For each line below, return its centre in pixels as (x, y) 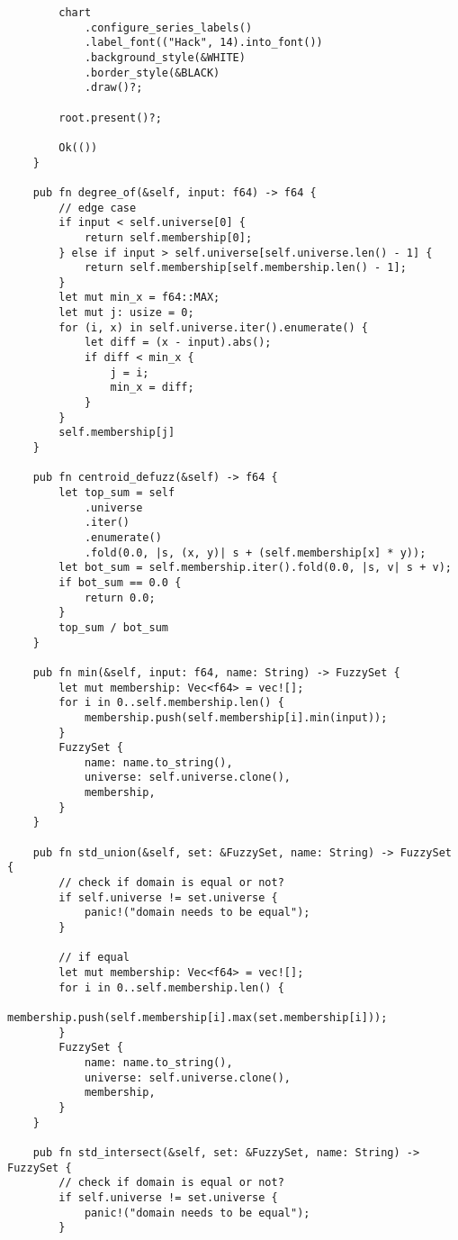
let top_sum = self (117, 493)
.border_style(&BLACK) (152, 72)
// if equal (94, 958)
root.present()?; (110, 118)
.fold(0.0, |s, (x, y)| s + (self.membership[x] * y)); (255, 552)
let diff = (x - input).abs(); (178, 343)
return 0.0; (120, 597)
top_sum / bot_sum (113, 627)
